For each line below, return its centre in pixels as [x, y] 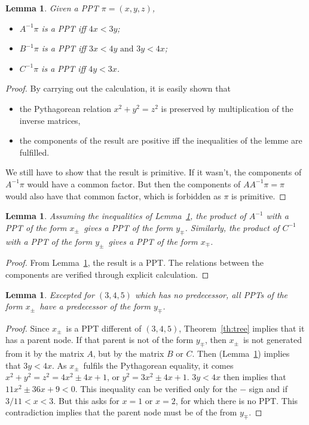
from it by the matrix [45, 353]
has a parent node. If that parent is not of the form [100, 340]
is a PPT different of [104, 328]
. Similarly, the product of [232, 227]
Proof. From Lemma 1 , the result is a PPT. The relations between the [134, 262]
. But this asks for [86, 400]
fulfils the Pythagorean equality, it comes [158, 365]
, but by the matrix [129, 353]
